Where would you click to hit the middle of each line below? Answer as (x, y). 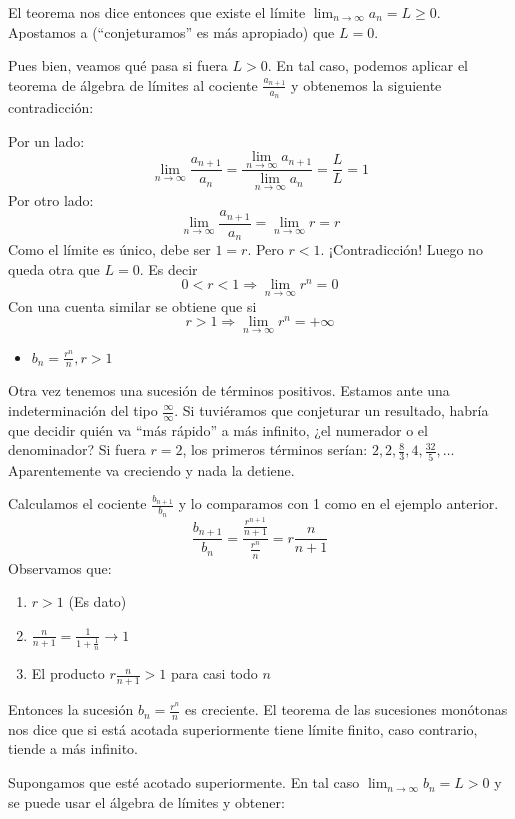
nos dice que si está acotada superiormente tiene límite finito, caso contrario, (243, 728)
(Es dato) (97, 601)
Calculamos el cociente (77, 503)
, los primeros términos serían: (275, 449)
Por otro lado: (51, 199)
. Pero (265, 249)
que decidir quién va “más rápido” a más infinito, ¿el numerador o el (218, 429)
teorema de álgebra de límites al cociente (133, 84)
